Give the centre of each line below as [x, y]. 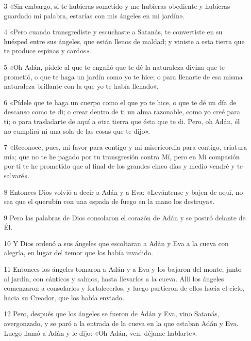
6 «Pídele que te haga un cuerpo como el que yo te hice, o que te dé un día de [120, 102]
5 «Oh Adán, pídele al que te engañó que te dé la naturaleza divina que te [115, 67]
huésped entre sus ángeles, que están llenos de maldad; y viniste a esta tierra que [124, 41]
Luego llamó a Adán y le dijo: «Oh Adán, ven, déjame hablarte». [100, 333]
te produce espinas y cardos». [48, 51]
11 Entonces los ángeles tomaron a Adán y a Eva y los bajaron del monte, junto [123, 269]
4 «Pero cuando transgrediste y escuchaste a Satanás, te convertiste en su [113, 32]
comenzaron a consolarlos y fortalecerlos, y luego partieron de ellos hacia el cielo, [124, 288]
